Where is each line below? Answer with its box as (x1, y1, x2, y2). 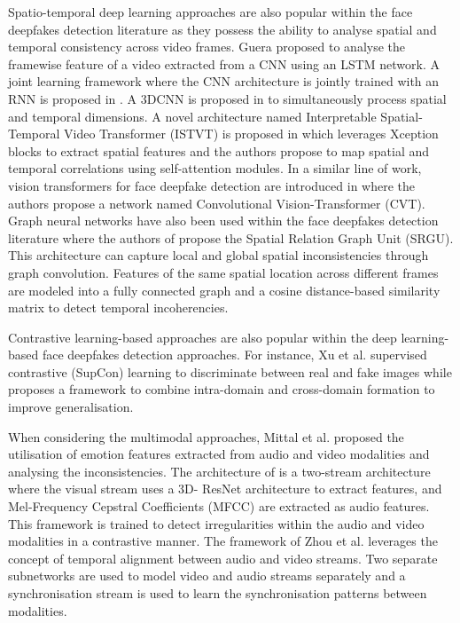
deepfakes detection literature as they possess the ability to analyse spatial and (8, 20, 437, 38)
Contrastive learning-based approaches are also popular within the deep (8, 327, 397, 346)
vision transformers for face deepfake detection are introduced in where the (8, 176, 416, 194)
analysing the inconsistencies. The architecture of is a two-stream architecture (8, 461, 431, 480)
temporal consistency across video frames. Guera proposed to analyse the (8, 37, 406, 56)
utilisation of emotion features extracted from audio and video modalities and (8, 445, 430, 463)
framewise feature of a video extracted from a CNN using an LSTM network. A (8, 54, 441, 73)
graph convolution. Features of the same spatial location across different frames (8, 263, 439, 281)
